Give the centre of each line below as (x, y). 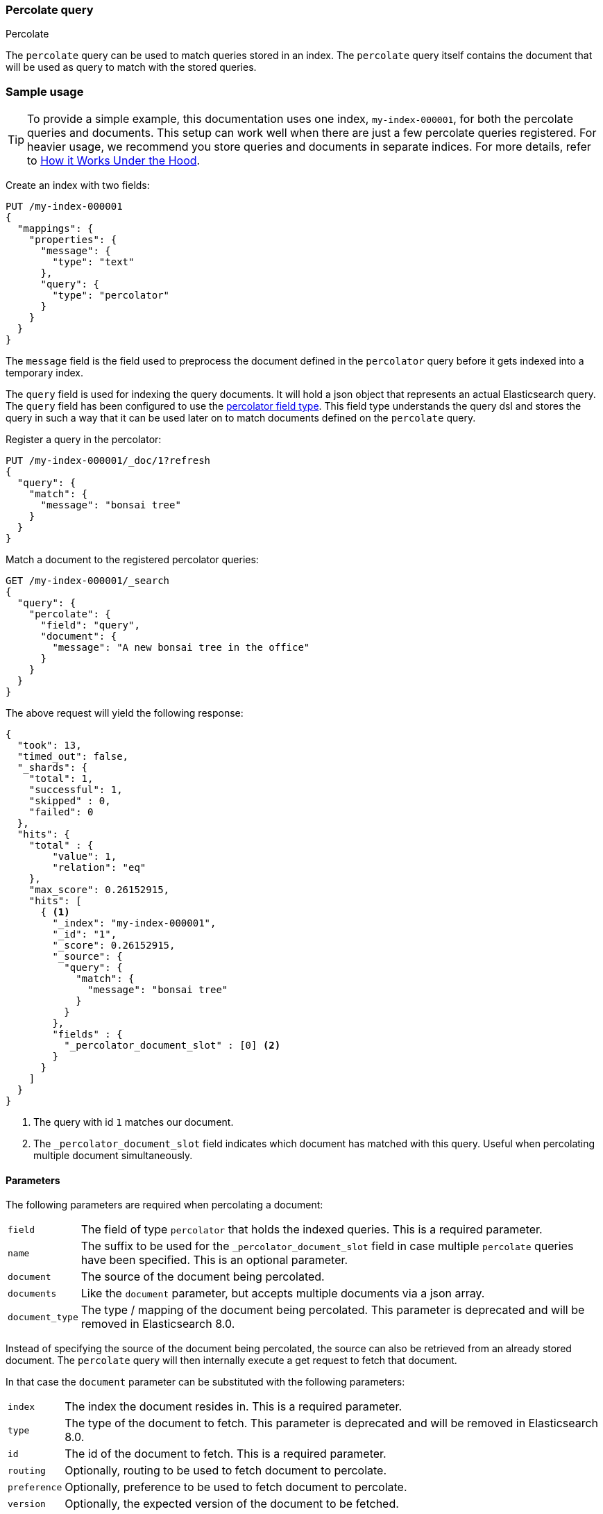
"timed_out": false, (73, 757)
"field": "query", (90, 625)
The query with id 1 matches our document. (134, 1122)
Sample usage (45, 91)
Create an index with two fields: (78, 185)
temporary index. (45, 373)
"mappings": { (55, 229)
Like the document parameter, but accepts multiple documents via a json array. (283, 1293)
